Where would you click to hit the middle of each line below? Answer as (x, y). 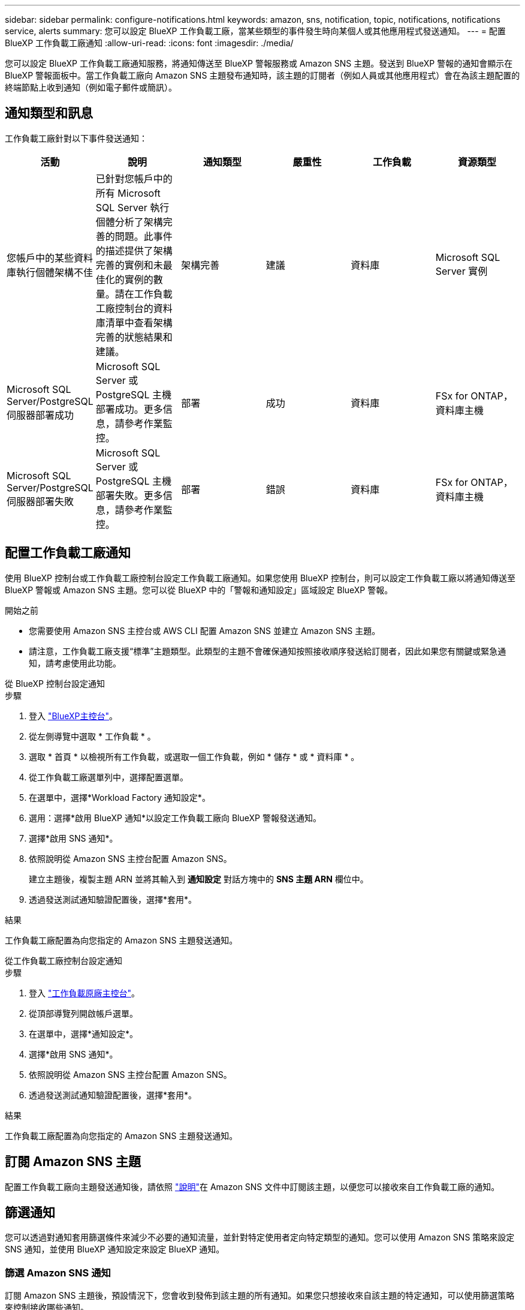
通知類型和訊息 (49, 113)
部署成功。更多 (129, 409)
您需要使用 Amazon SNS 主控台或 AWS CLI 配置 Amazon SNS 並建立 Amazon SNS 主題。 (205, 630)
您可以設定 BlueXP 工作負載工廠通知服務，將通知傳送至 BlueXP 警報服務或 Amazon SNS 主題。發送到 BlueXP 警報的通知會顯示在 (259, 63)
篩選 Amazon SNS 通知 (58, 1273)
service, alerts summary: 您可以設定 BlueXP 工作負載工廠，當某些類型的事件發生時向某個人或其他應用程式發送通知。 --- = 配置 (255, 31)
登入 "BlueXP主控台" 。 (73, 716)
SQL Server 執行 (132, 207)
